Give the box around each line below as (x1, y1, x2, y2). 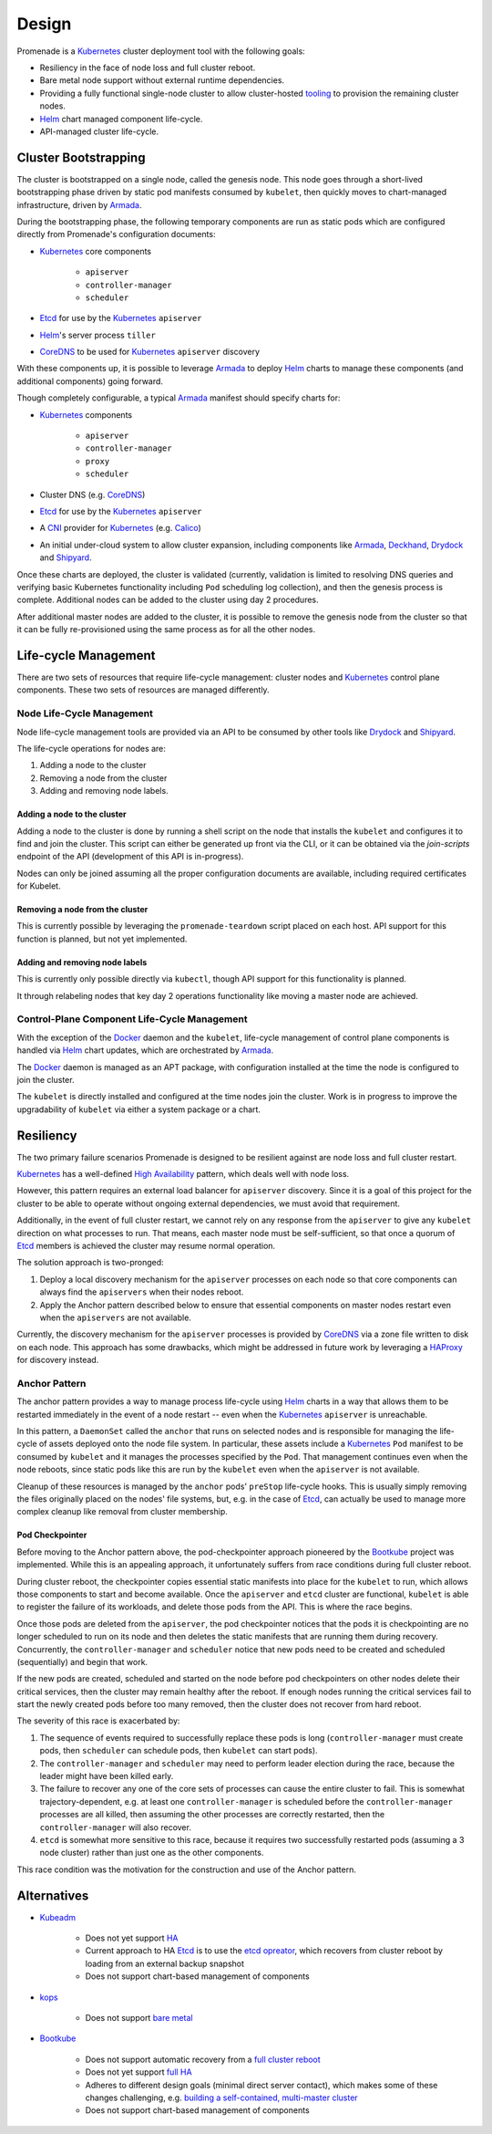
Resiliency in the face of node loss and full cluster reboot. (39, 62, 256, 73)
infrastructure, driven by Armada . (16, 199, 142, 210)
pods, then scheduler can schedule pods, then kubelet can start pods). (39, 1745, 318, 1756)
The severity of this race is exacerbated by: (16, 1715, 180, 1726)
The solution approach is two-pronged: (16, 1257, 164, 1268)
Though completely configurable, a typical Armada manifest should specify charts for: (16, 392, 341, 403)
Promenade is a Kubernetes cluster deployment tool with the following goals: (16, 46, 305, 57)
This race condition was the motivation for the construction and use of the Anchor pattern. (16, 1864, 357, 1875)
